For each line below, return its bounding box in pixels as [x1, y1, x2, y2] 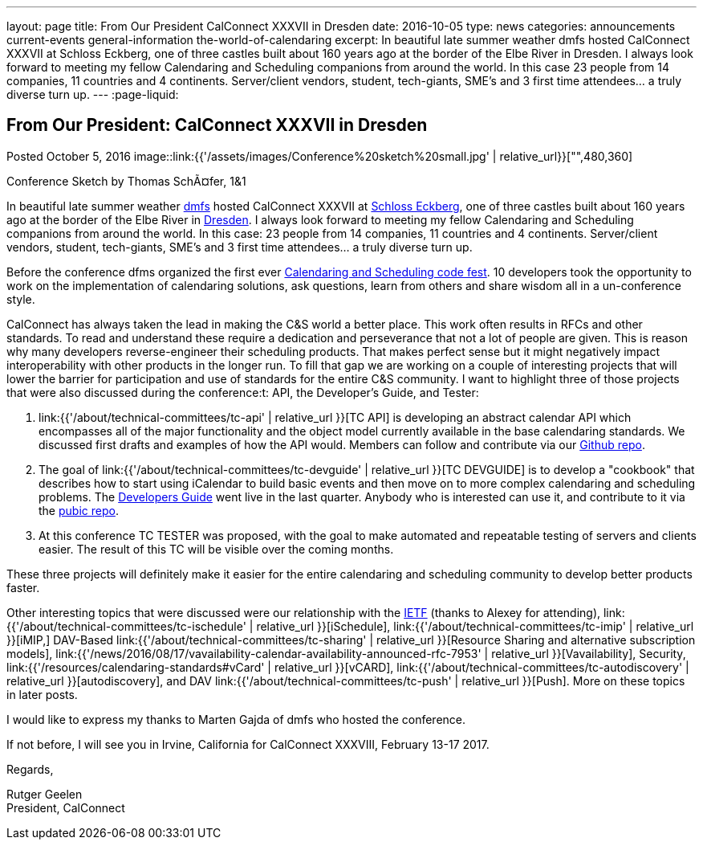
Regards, [6, 762, 54, 776]
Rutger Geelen [6, 787, 83, 801]
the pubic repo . [39, 503, 119, 517]
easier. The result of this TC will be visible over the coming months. [39, 542, 394, 556]
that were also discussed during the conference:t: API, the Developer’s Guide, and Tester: [6, 385, 479, 399]
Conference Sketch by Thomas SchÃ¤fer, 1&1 [6, 174, 246, 188]
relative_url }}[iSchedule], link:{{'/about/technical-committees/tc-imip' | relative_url [256, 619, 694, 633]
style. [6, 292, 35, 306]
